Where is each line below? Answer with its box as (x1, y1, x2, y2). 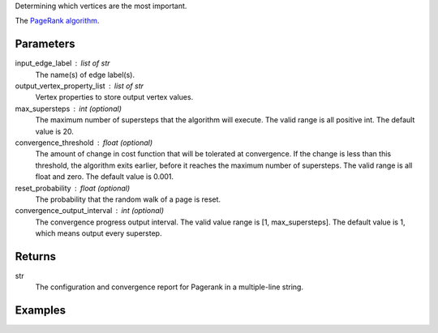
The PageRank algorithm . (15, 16, 100, 26)
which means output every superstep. (35, 228, 162, 238)
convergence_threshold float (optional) (15, 138, 153, 147)
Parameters (15, 37, 75, 51)
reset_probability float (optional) (15, 183, 131, 193)
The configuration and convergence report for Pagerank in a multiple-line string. (35, 282, 304, 292)
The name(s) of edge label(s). (35, 70, 135, 79)
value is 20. (35, 126, 75, 136)
